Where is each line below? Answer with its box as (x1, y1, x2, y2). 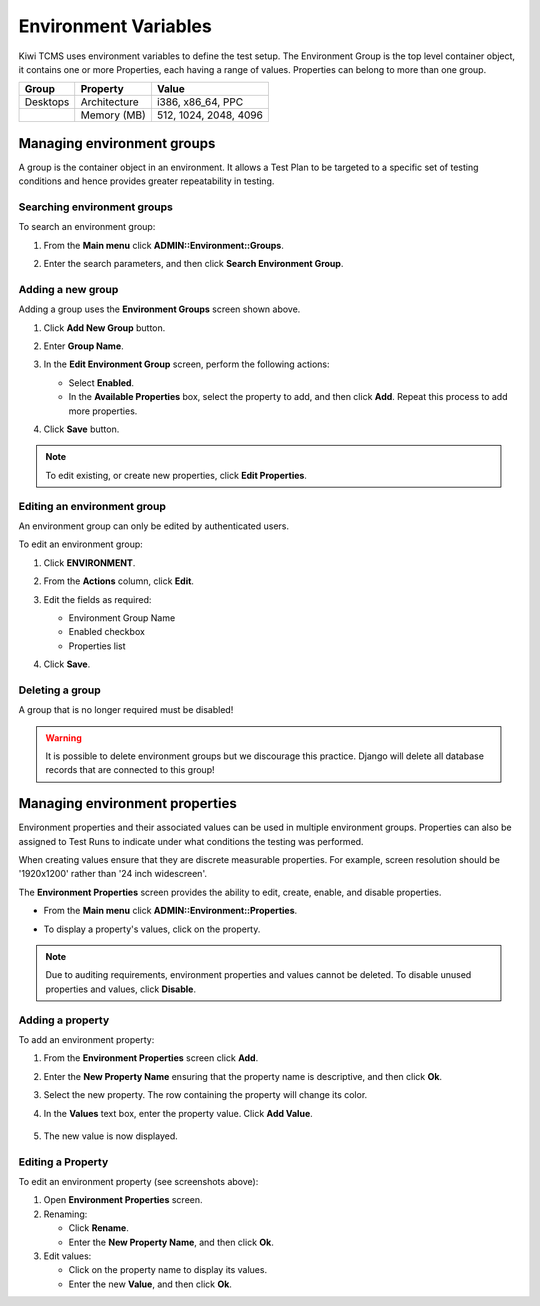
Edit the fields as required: (43, 593, 152, 605)
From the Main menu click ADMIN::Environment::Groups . (43, 239, 284, 251)
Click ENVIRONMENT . (43, 556, 136, 569)
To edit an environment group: (18, 538, 144, 550)
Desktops (24, 95, 70, 109)
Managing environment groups (18, 135, 216, 152)
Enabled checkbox (68, 626, 145, 638)
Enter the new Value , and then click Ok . (68, 1278, 232, 1290)
